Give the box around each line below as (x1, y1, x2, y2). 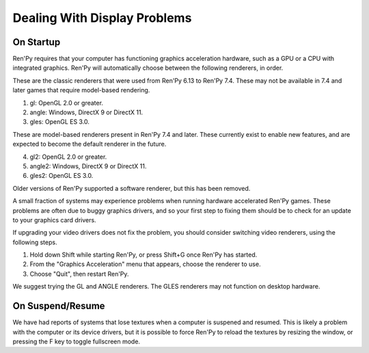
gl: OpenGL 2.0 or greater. (29, 99, 104, 107)
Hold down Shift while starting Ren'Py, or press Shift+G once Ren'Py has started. (29, 250, 258, 259)
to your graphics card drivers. (12, 215, 96, 224)
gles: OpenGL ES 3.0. (29, 118, 90, 126)
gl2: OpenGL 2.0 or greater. (29, 153, 107, 161)
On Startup (12, 36, 61, 48)
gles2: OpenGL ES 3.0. (29, 172, 94, 180)
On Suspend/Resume (12, 300, 105, 312)
